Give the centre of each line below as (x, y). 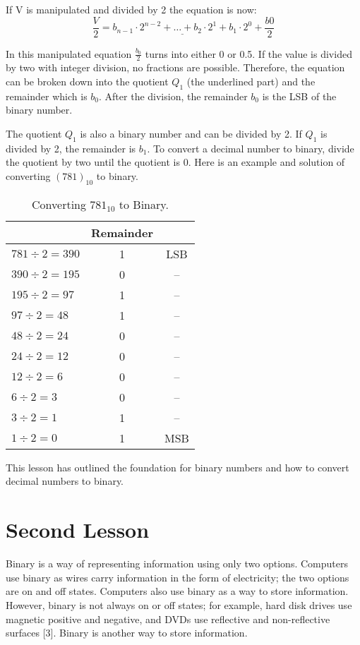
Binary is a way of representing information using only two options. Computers (177, 563)
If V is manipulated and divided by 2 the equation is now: (131, 9)
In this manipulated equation (69, 53)
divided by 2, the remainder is (71, 148)
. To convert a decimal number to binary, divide (251, 148)
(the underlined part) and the (251, 82)
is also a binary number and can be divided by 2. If (191, 134)
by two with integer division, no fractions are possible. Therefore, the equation (175, 67)
